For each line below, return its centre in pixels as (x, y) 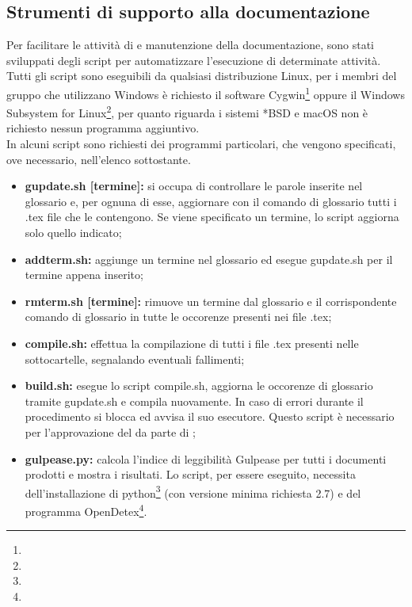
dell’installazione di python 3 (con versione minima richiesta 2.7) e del (193, 491)
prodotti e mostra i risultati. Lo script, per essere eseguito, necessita (190, 474)
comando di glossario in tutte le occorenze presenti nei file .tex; (178, 317)
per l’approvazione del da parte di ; (110, 431)
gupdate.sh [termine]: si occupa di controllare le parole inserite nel (194, 186)
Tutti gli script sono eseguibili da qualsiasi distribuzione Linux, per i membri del (202, 76)
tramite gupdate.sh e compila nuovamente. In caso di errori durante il (194, 401)
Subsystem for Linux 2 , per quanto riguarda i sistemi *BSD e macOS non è (187, 111)
